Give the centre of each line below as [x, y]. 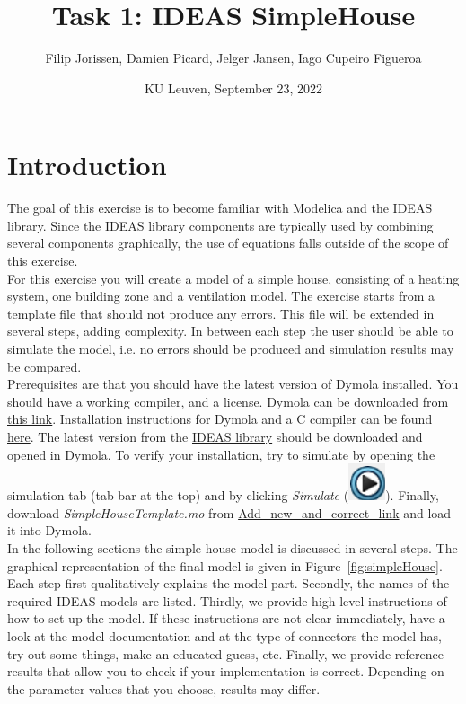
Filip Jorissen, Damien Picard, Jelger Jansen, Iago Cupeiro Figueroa [233, 58]
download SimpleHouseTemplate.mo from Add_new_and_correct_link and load [229, 512]
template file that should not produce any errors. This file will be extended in [221, 313]
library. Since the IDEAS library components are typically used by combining [220, 225]
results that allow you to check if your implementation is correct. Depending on [226, 671]
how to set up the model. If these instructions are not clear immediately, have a [226, 618]
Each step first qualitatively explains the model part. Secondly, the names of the [229, 583]
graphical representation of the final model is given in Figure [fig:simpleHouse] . [225, 565]
